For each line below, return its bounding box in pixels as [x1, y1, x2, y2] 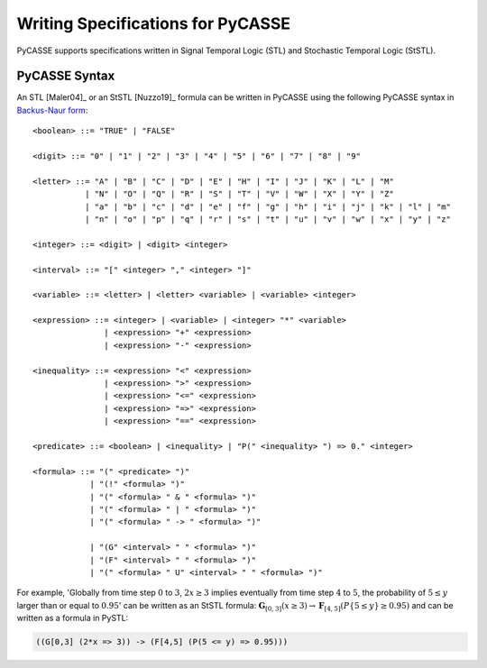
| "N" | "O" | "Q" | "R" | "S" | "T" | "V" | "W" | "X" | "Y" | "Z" [84, 189, 394, 199]
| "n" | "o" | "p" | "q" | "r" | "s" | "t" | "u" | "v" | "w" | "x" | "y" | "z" [84, 214, 451, 224]
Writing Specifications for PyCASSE [16, 14, 291, 33]
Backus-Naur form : [16, 105, 88, 115]
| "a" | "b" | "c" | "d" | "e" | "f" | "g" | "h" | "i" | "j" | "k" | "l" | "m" [84, 201, 451, 212]
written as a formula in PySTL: [16, 613, 129, 624]
